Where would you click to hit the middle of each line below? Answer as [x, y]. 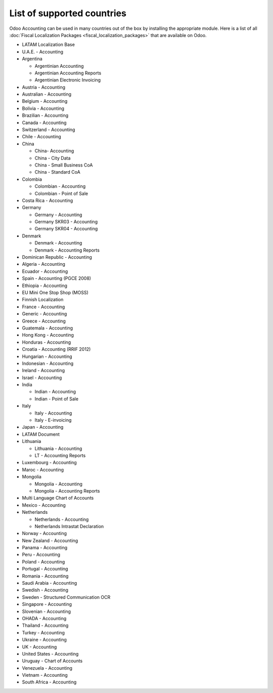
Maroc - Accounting [43, 470]
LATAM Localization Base [49, 45]
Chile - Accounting [42, 137]
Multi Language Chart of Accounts [58, 498]
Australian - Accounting [47, 94]
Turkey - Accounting [43, 632]
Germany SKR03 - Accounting [66, 222]
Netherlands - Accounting [62, 519]
